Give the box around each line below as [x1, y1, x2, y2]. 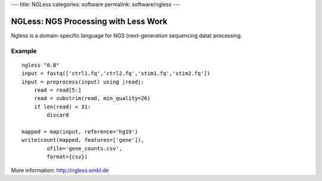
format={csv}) [47, 154, 88, 160]
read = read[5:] [33, 87, 82, 93]
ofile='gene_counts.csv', [47, 145, 122, 152]
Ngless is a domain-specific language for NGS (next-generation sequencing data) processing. [11, 32, 243, 39]
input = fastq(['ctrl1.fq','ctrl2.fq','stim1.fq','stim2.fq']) [21, 70, 210, 77]
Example [11, 46, 37, 55]
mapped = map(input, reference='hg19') [21, 128, 138, 135]
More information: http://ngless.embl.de [11, 167, 109, 174]
